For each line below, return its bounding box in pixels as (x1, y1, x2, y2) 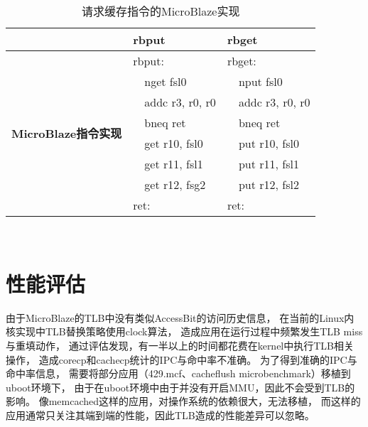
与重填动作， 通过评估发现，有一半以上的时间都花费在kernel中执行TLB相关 (6, 337, 355, 352)
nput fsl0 (238, 73, 283, 90)
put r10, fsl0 (238, 135, 299, 151)
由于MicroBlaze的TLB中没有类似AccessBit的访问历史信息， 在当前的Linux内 (6, 310, 355, 325)
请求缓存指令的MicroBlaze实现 (81, 3, 240, 19)
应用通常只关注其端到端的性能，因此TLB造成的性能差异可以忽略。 (6, 407, 315, 422)
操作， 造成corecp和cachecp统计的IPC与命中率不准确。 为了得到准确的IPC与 (6, 352, 357, 367)
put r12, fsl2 (238, 176, 299, 193)
